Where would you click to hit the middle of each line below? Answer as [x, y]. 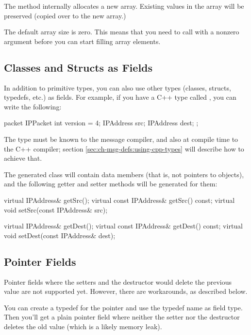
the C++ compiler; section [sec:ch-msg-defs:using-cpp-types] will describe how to [124, 148]
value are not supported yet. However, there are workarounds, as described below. [126, 291]
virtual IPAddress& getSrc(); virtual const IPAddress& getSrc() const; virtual [119, 200]
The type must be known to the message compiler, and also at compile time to [121, 139]
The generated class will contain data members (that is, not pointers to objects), [124, 174]
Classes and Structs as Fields [78, 67]
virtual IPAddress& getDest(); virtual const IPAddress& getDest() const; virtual [124, 226]
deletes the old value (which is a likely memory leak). [83, 326]
